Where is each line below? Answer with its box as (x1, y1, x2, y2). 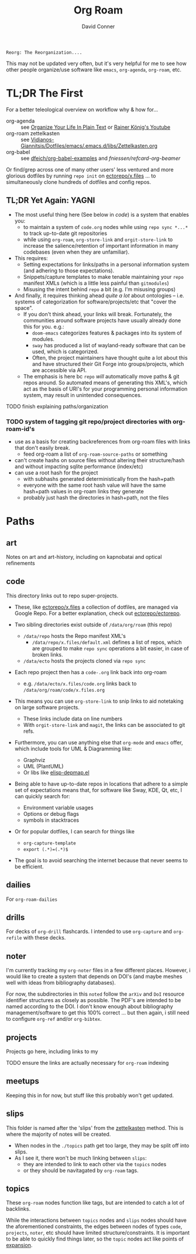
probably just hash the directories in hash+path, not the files (23, 494, 169, 501)
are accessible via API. (32, 367, 87, 374)
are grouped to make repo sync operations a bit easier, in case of (32, 645, 189, 652)
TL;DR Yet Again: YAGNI (6, 196, 95, 206)
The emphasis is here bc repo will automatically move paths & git (23, 373, 180, 380)
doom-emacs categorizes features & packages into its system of (32, 329, 183, 336)
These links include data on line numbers (23, 715, 123, 722)
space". (14, 304, 33, 311)
